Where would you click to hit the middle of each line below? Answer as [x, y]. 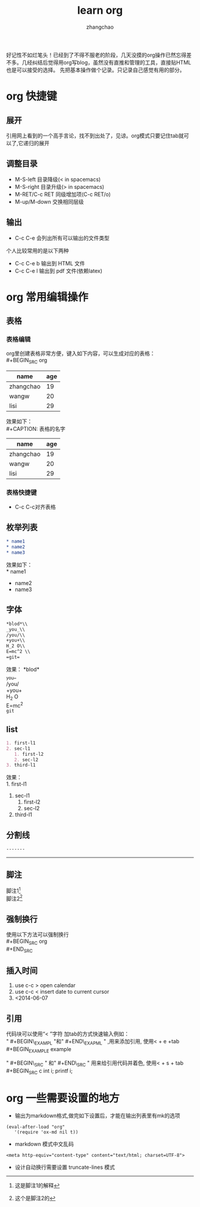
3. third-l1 [21, 765]
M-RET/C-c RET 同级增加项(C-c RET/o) [63, 194]
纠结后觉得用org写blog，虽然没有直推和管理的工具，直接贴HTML [112, 62]
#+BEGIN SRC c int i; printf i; [40, 1071]
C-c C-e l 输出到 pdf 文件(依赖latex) [59, 271]
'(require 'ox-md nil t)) [46, 1132]
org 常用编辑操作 [47, 297]
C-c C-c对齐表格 [35, 507]
